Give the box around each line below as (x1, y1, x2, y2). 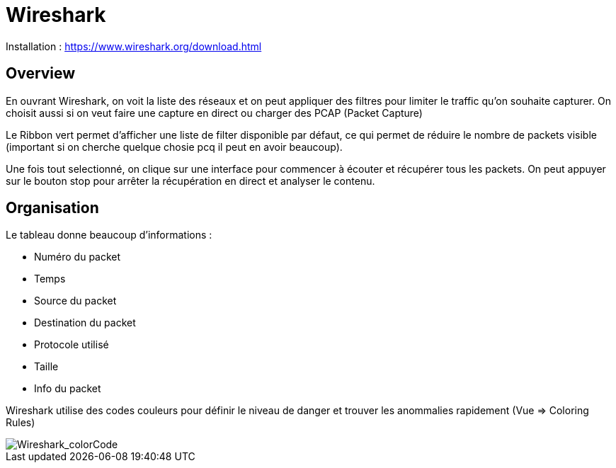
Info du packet (34, 382, 101, 395)
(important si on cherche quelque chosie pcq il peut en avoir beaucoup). (6, 140, 343, 153)
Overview (6, 64, 76, 83)
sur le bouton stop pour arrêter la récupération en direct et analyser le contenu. (6, 174, 375, 187)
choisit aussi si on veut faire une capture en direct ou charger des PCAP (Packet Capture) (6, 106, 423, 119)
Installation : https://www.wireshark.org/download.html (6, 40, 262, 52)
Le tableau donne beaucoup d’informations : (6, 229, 212, 241)
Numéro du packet (34, 251, 121, 263)
